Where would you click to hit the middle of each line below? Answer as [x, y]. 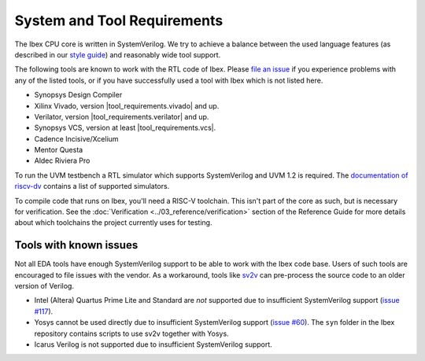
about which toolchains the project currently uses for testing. [113, 223]
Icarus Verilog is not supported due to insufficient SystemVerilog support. [153, 344]
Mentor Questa [59, 150]
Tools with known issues [76, 245]
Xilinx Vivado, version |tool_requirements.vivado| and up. [127, 105]
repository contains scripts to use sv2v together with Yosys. [131, 333]
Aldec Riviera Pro [62, 160]
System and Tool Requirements [119, 20]
